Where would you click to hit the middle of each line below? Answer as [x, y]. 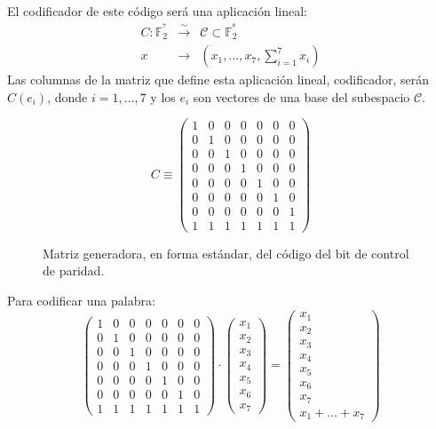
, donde [67, 96]
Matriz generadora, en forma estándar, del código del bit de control [226, 253]
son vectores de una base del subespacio [301, 96]
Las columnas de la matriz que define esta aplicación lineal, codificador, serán [218, 79]
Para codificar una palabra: [81, 300]
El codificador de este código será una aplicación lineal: [157, 11]
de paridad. [74, 270]
